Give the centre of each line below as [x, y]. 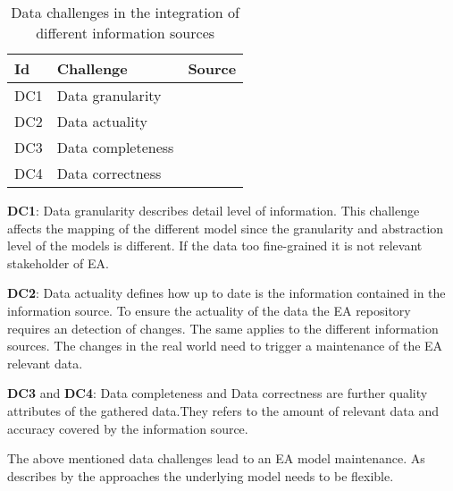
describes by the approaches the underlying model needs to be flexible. [201, 475]
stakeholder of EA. [58, 262]
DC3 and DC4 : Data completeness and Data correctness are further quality [218, 393]
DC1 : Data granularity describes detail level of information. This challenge [214, 210]
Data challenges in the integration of [125, 12]
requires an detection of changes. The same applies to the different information [223, 328]
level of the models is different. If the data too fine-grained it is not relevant [215, 245]
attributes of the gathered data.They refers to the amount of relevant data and [223, 410]
